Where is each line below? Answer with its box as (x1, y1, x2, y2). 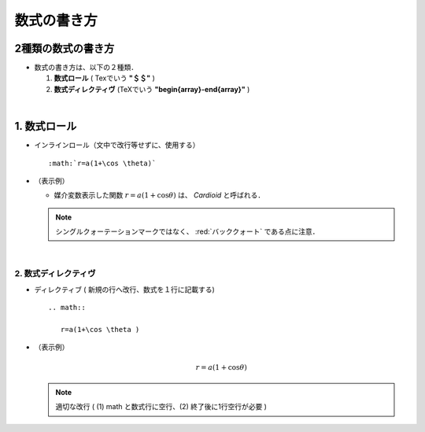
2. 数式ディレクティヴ (14, 268, 96, 279)
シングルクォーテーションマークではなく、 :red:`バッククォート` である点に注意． (55, 227, 320, 236)
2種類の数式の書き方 (14, 42, 115, 55)
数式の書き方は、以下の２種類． (34, 63, 138, 72)
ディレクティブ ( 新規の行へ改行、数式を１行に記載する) (34, 284, 216, 294)
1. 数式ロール (14, 120, 77, 133)
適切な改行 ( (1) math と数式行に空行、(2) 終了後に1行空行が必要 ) (55, 402, 268, 412)
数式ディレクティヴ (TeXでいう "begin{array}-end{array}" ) (54, 84, 250, 94)
